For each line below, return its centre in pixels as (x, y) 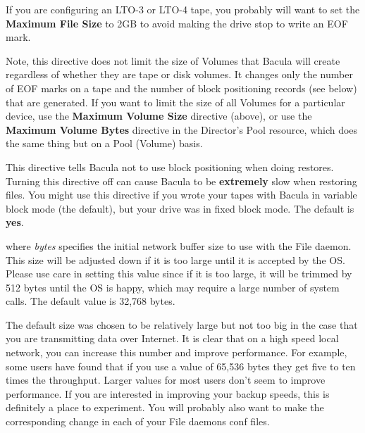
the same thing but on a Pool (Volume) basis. (104, 143)
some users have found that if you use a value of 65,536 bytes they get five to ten (181, 366)
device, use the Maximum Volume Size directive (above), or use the (159, 116)
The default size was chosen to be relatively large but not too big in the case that (182, 324)
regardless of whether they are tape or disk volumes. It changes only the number (179, 74)
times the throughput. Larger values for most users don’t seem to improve (166, 380)
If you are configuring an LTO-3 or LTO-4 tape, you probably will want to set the (183, 9)
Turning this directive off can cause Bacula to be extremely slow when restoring (181, 181)
